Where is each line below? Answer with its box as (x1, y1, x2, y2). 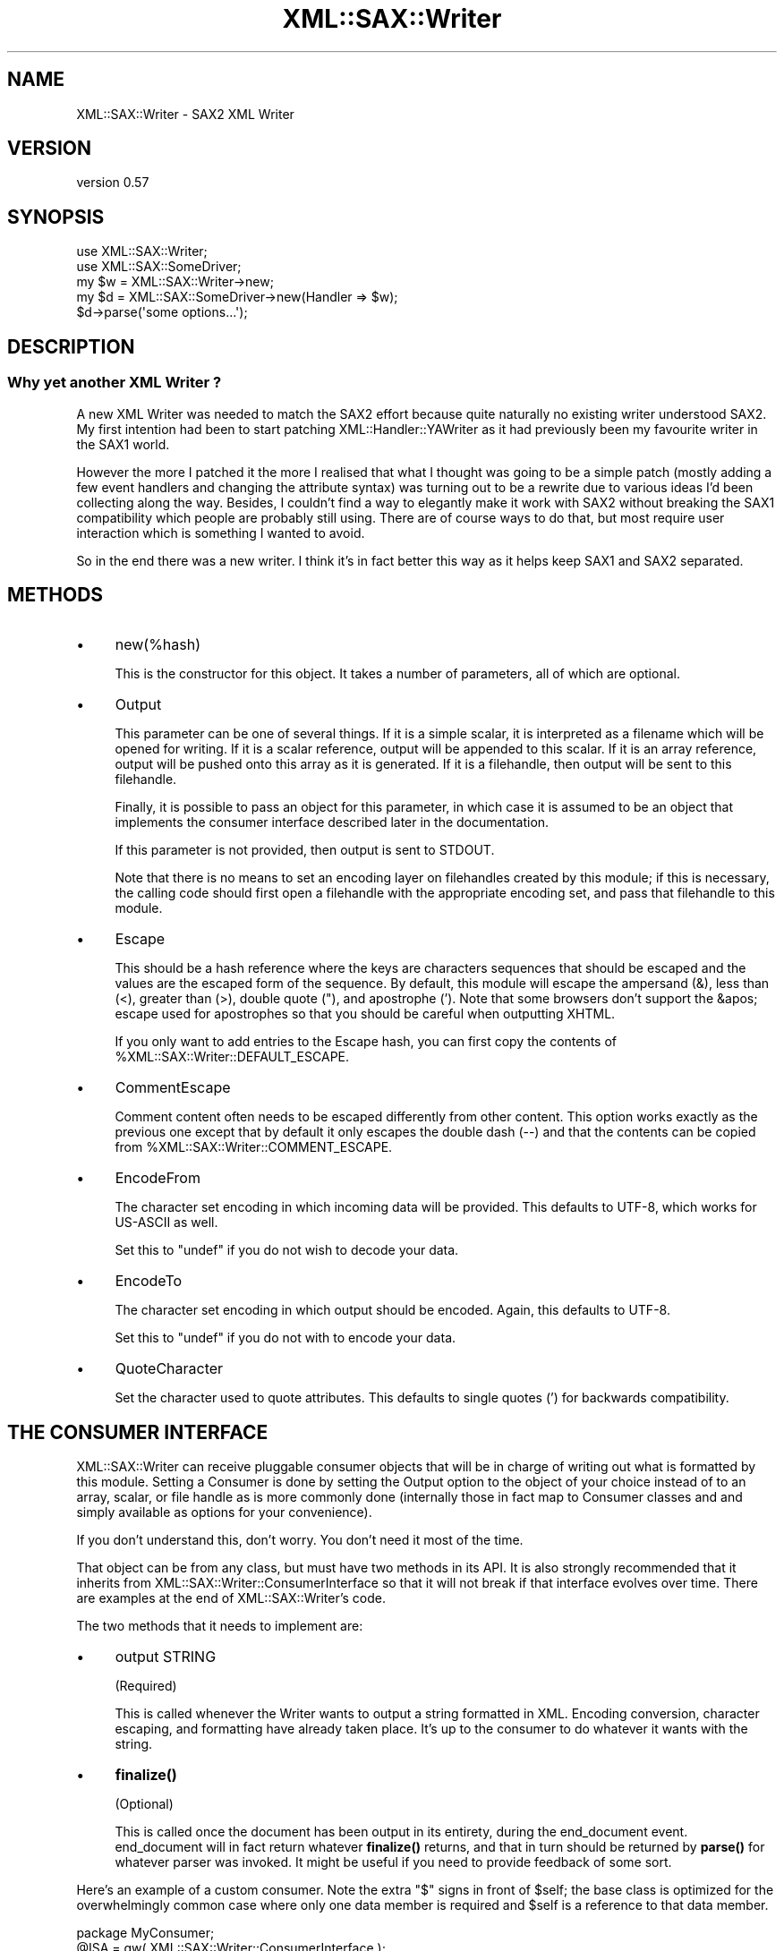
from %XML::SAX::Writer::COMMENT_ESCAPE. (115, 1139, 393, 1155)
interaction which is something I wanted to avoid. (76, 524, 365, 541)
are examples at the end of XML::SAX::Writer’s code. (76, 1590, 386, 1606)
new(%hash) (115, 635, 201, 654)
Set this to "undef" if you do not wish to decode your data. (115, 1242, 459, 1258)
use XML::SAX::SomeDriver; (76, 259, 242, 275)
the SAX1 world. (76, 436, 170, 452)
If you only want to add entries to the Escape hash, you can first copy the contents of (115, 1034, 618, 1050)
